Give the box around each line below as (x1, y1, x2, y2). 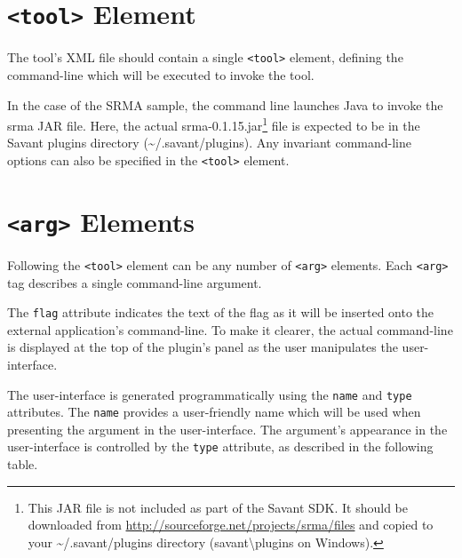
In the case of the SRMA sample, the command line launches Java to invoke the (7, 95, 443, 114)
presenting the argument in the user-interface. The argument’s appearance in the (7, 419, 448, 438)
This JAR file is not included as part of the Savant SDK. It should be (28, 498, 408, 516)
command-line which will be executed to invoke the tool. (7, 65, 315, 84)
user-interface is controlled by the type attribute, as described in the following (7, 437, 434, 456)
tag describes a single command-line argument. (7, 273, 262, 291)
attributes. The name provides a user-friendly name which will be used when (7, 403, 421, 421)
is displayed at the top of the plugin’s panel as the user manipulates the (7, 338, 398, 356)
